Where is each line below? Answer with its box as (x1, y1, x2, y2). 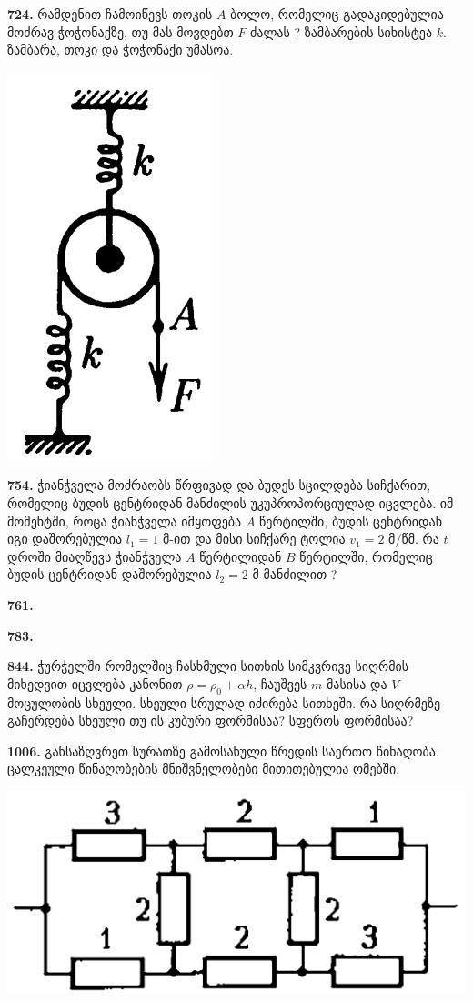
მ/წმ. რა (388, 529, 439, 548)
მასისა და (326, 674, 387, 693)
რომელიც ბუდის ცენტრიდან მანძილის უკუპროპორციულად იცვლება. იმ (7, 493, 454, 512)
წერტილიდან (199, 546, 282, 566)
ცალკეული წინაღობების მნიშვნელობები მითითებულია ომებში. (7, 759, 400, 778)
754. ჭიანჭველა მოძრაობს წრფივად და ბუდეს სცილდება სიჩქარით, (7, 475, 431, 495)
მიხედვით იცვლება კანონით (7, 674, 183, 693)
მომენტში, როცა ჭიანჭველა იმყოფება (7, 511, 242, 530)
